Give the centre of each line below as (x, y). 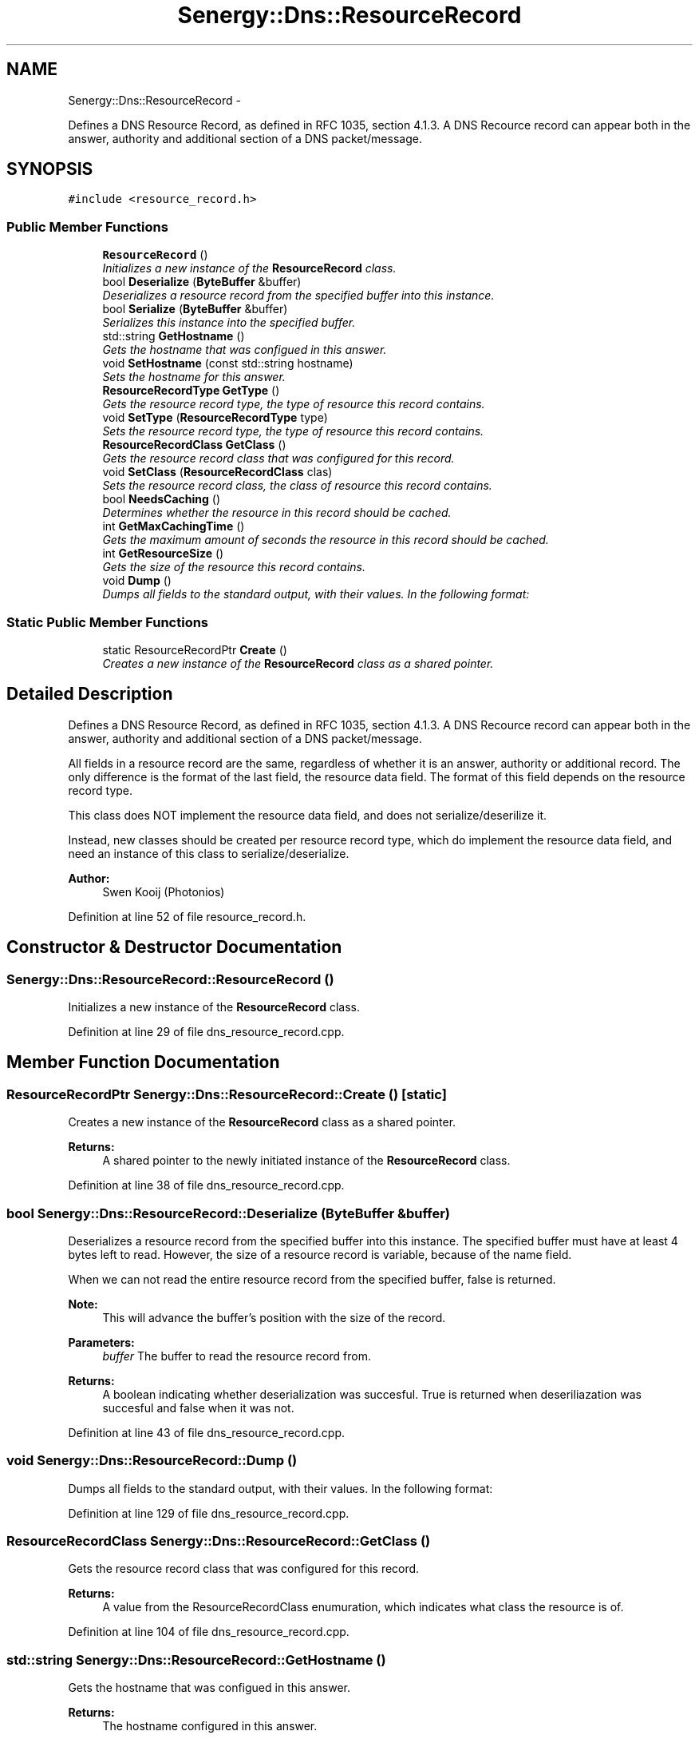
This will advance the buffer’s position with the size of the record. (274, 1317)
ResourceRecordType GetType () (191, 391)
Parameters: (101, 1342)
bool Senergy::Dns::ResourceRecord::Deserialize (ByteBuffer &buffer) (228, 1213)
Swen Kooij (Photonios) (164, 891)
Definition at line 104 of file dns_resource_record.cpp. (209, 1632)
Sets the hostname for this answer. (194, 377)
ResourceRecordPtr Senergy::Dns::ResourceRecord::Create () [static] (227, 1094)
